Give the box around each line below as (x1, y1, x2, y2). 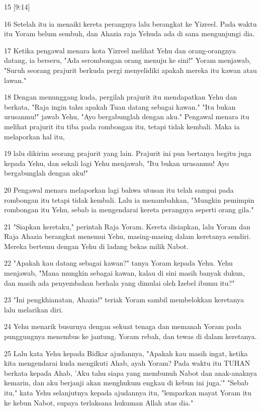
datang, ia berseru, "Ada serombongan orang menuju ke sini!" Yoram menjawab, (4, 55, 251, 65)
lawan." (4, 74, 27, 85)
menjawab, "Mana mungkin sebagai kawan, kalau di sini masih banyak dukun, (4, 268, 245, 278)
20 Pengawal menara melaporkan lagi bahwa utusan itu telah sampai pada (4, 184, 234, 195)
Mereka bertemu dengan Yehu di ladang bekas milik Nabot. (4, 240, 189, 251)
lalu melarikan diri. (4, 304, 63, 314)
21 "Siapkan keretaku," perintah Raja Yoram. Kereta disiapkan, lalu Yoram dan (4, 221, 250, 231)
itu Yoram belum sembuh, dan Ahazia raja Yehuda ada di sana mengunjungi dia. (4, 28, 255, 39)
